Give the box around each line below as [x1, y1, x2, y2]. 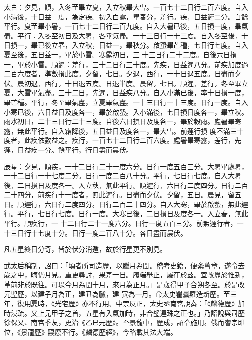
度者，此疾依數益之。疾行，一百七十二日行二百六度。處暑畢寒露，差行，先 [4, 135, 241, 145]
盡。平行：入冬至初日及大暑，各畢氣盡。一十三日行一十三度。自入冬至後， [4, 30, 241, 40]
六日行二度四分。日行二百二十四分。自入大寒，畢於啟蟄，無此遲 [44, 199, 248, 209]
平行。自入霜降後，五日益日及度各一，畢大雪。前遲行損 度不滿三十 [31, 125, 244, 136]
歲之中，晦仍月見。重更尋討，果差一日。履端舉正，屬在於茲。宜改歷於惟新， [4, 270, 248, 280]
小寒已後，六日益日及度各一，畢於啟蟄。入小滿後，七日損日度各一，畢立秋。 [4, 106, 248, 117]
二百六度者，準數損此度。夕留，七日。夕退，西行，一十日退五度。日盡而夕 [4, 68, 241, 79]
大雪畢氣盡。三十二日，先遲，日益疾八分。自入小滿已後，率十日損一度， [17, 87, 248, 98]
